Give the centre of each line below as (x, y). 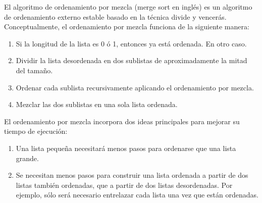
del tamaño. (34, 70)
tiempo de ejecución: (36, 131)
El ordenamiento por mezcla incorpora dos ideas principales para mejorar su (122, 121)
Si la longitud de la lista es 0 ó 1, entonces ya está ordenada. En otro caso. (131, 43)
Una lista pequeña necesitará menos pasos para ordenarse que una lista (126, 148)
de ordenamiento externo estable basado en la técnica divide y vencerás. (115, 16)
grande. (27, 158)
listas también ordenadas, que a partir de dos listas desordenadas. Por (124, 185)
